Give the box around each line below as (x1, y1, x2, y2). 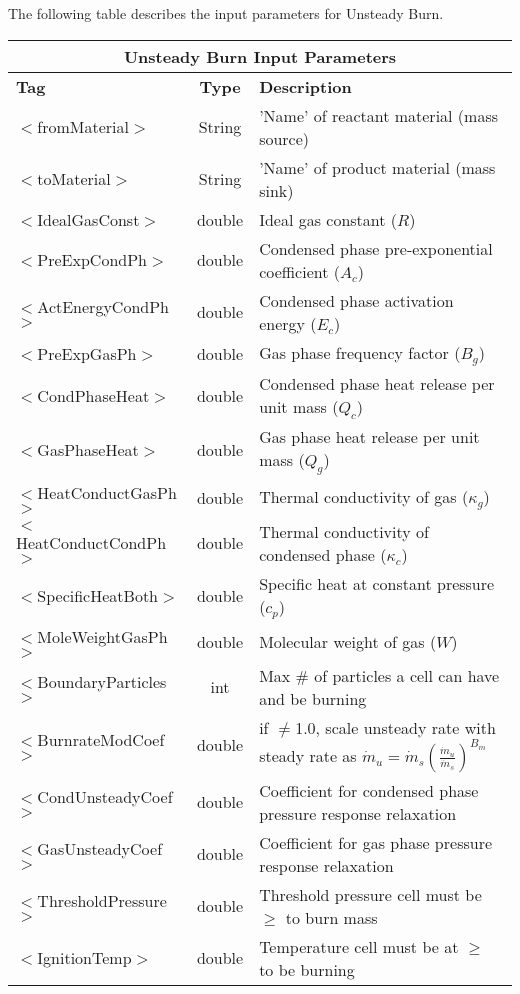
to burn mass (285, 905, 378, 929)
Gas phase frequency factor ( (259, 340, 461, 364)
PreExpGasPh (37, 341, 137, 365)
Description (259, 74, 352, 98)
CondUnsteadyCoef (37, 785, 173, 809)
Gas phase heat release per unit (259, 424, 480, 448)
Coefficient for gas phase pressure (259, 830, 493, 854)
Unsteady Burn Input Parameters (123, 44, 397, 68)
